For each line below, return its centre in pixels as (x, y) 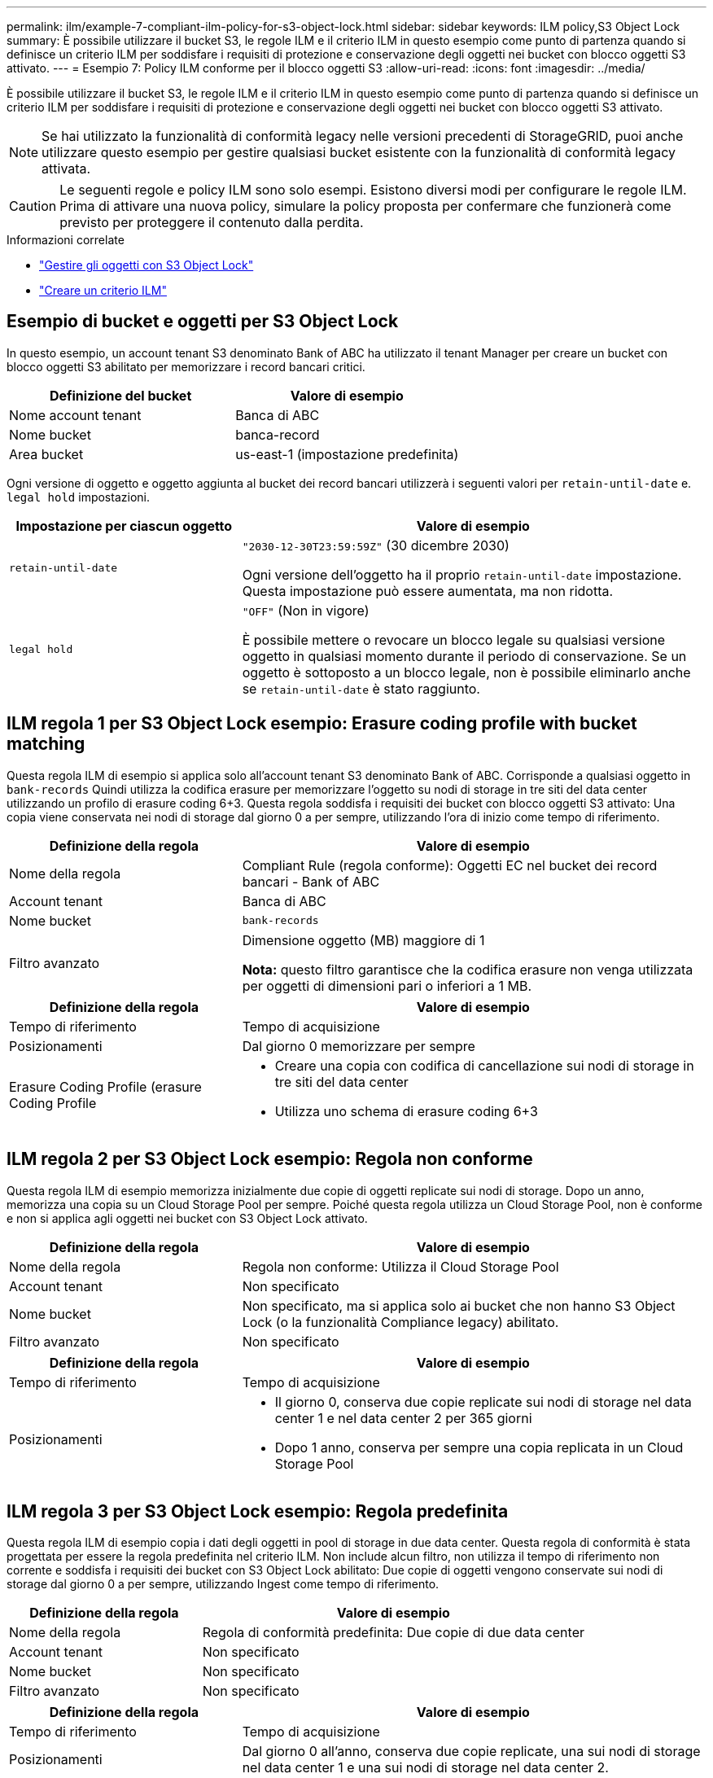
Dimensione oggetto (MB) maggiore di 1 (363, 940)
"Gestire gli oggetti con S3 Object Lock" (147, 265)
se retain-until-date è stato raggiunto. (361, 688)
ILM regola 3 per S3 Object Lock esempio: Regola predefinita (258, 1511)
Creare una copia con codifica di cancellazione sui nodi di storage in (484, 1065)
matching (46, 744)
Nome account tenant (75, 415)
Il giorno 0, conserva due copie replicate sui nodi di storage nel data (483, 1401)
